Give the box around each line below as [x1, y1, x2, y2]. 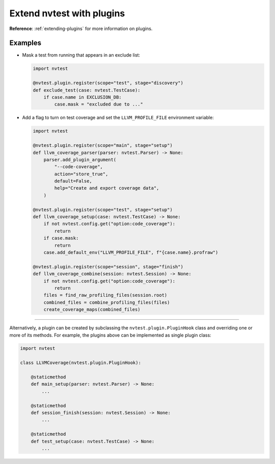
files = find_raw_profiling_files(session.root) [43, 292, 168, 298]
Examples [9, 39, 42, 47]
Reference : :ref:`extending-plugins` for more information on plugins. [9, 25, 153, 32]
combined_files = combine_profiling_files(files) [43, 299, 170, 305]
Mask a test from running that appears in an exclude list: [22, 52, 140, 58]
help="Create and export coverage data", [54, 185, 159, 191]
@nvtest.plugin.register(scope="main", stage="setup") [33, 143, 173, 148]
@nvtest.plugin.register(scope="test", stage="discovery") [33, 80, 183, 86]
